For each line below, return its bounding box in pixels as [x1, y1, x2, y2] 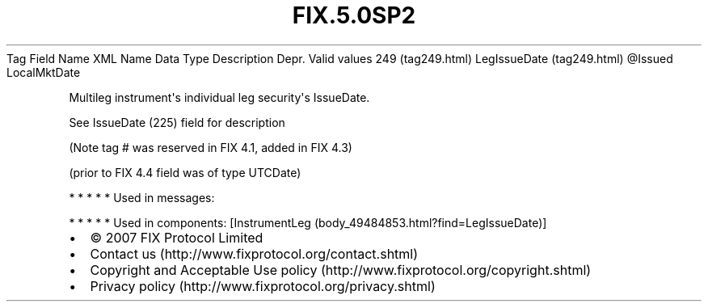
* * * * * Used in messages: [69, 190, 215, 205]
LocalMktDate [6, 65, 81, 79]
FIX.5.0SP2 [292, 2, 416, 29]
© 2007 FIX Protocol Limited [90, 229, 263, 246]
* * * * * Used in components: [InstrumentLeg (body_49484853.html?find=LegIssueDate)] [69, 215, 547, 230]
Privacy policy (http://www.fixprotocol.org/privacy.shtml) [90, 277, 436, 294]
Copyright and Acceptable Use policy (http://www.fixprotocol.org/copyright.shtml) [90, 261, 592, 278]
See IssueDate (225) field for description [69, 115, 285, 129]
